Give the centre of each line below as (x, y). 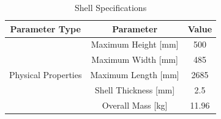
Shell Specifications (111, 7)
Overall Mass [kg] (135, 105)
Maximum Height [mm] (135, 44)
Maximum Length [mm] (135, 75)
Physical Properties (46, 75)
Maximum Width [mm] (135, 60)
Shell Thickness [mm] (135, 89)
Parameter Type (45, 28)
